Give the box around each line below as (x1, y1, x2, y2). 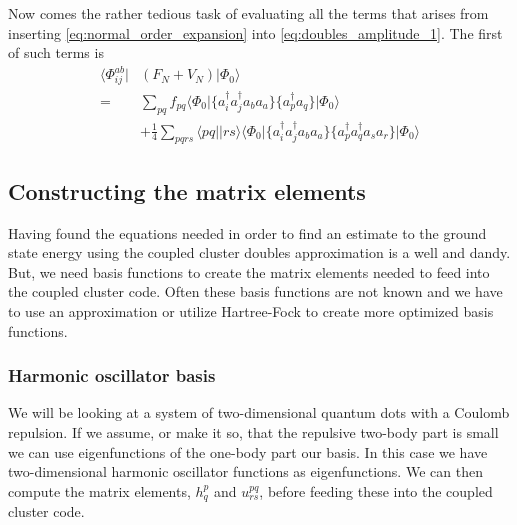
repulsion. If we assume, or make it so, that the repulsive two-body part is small (8, 421, 499, 442)
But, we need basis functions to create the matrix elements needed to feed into (8, 261, 490, 282)
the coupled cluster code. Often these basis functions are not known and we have (8, 281, 503, 302)
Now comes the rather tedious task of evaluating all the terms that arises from (8, 3, 489, 23)
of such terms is (8, 42, 104, 63)
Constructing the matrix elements (8, 175, 366, 206)
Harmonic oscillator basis (8, 363, 216, 388)
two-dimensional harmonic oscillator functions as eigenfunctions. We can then (8, 461, 483, 482)
